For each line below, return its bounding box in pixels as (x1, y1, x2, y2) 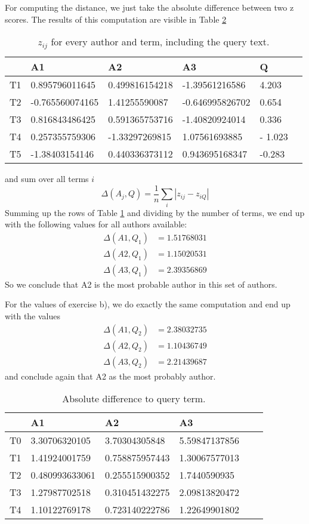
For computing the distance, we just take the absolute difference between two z (5, 1, 294, 13)
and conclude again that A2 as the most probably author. (5, 369, 216, 382)
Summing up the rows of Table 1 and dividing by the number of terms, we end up (5, 206, 305, 218)
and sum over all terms (5, 172, 89, 185)
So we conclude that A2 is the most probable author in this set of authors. (5, 278, 277, 290)
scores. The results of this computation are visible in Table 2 (5, 13, 227, 25)
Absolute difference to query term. (62, 392, 206, 406)
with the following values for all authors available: (5, 218, 187, 230)
